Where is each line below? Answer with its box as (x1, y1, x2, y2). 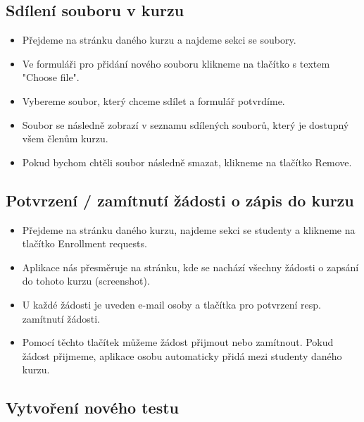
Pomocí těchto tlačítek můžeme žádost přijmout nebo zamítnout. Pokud (22, 335, 334, 349)
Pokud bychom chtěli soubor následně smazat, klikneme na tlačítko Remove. (22, 154, 352, 169)
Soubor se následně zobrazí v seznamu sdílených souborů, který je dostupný (22, 117, 349, 132)
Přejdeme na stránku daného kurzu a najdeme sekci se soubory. (22, 32, 296, 47)
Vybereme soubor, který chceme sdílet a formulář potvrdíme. (22, 93, 285, 108)
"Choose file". (22, 70, 80, 85)
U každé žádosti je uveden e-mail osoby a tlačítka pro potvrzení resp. (22, 297, 322, 311)
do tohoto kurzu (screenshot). (22, 273, 150, 288)
